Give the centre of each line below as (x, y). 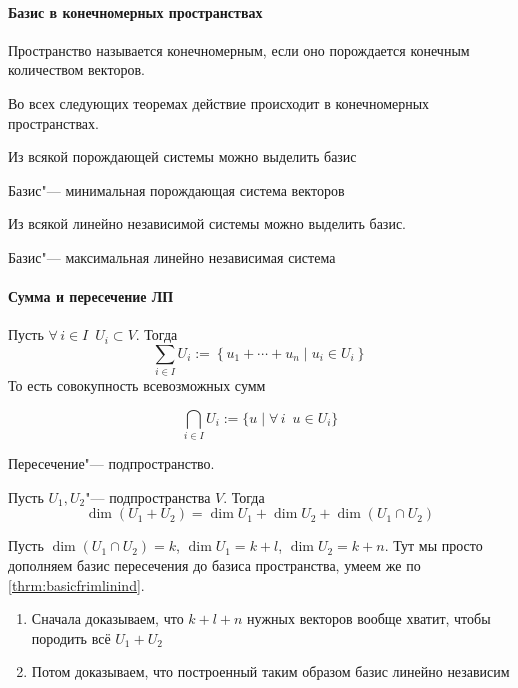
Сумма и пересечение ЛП (91, 296)
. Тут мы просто (433, 545)
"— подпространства (148, 496)
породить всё (71, 637)
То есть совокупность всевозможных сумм (137, 385)
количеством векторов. (76, 69)
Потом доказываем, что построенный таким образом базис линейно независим (270, 671)
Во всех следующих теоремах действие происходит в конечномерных (219, 102)
